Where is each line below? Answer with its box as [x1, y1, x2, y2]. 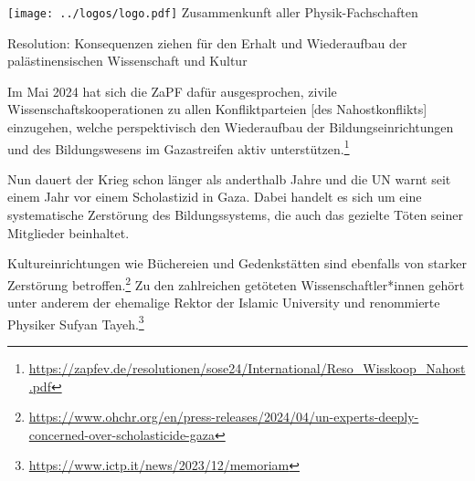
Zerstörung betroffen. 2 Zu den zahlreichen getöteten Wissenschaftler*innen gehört [7, 272, 465, 294]
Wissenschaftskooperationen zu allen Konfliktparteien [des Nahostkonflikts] [7, 99, 427, 119]
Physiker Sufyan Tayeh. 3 [7, 311, 144, 333]
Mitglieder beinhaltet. [7, 223, 130, 242]
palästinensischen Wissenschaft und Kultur [7, 51, 248, 70]
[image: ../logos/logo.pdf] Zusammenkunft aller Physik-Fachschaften [7, 3, 418, 21]
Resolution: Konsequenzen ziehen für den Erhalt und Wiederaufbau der [7, 33, 407, 52]
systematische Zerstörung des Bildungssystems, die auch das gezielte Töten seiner [7, 205, 463, 225]
